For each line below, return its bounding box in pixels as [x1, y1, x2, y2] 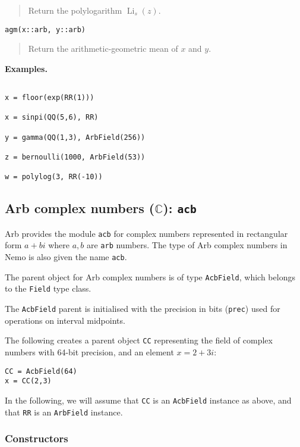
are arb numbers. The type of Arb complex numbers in [86, 239, 288, 251]
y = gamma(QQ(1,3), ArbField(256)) [5, 133, 146, 142]
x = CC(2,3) [5, 377, 52, 386]
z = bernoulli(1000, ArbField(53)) [5, 153, 146, 162]
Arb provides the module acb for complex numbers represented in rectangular [5, 227, 288, 239]
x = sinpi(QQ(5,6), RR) [5, 113, 99, 122]
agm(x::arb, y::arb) [5, 25, 86, 34]
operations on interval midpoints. [5, 314, 125, 326]
